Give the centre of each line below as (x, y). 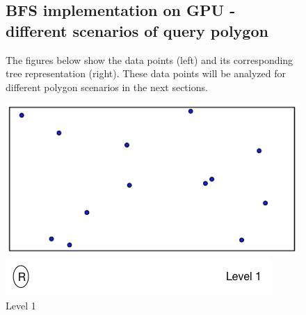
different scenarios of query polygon (137, 30)
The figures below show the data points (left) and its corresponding (150, 59)
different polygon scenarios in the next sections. (107, 87)
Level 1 (21, 305)
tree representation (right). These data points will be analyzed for (146, 73)
